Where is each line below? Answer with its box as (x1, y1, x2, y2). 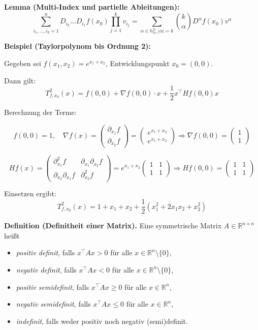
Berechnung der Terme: (4, 107, 77, 117)
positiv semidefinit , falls (16, 281, 89, 292)
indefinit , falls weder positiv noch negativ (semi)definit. (16, 315, 188, 326)
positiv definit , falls (16, 247, 75, 258)
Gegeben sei (4, 57, 41, 68)
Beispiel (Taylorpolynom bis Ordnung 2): (4, 41, 151, 51)
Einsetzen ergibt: (4, 188, 56, 199)
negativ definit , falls (16, 264, 77, 275)
